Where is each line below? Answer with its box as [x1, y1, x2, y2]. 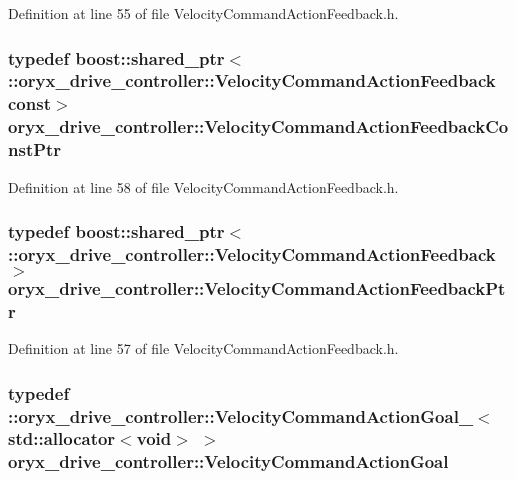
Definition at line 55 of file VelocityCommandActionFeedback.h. [8, 3, 399, 23]
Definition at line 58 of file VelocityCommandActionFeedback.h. [8, 176, 399, 197]
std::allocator [8, 426, 116, 451]
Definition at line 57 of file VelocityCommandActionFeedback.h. [8, 338, 399, 359]
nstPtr [8, 137, 62, 162]
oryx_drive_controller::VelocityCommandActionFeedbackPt [8, 275, 506, 300]
